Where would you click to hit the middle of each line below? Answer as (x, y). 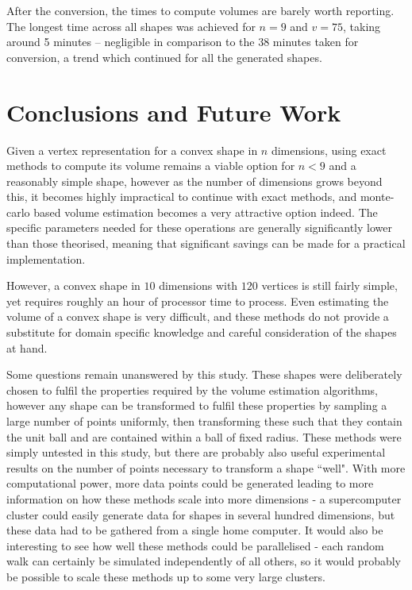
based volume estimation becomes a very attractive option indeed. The (206, 212)
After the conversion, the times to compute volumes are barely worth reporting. (200, 10)
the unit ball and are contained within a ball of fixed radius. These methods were (204, 436)
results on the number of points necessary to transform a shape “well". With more (206, 467)
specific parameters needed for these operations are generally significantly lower (199, 228)
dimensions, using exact (329, 150)
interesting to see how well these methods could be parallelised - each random (195, 545)
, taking (362, 26)
